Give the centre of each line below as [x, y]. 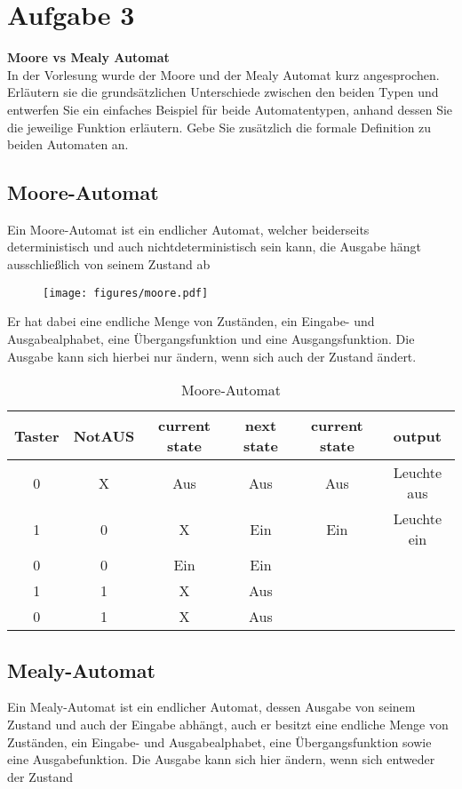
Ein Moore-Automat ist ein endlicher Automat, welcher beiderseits [188, 229]
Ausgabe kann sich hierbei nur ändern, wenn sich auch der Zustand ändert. [212, 356]
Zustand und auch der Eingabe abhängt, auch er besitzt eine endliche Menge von [228, 724]
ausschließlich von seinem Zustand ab [109, 264]
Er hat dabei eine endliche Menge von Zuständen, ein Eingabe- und [191, 321]
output [417, 435]
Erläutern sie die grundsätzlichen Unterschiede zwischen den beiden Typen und [223, 92]
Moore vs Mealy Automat [88, 57]
